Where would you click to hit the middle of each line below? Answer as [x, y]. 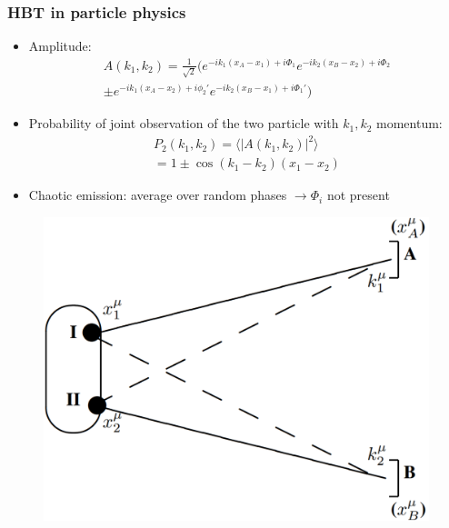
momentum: [409, 123]
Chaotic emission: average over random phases [158, 195]
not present [358, 195]
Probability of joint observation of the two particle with [184, 123]
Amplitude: [60, 46]
